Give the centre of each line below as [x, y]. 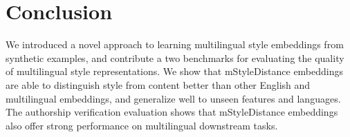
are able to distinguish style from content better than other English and [158, 84]
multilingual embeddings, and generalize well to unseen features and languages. [173, 98]
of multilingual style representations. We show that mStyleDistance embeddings [175, 71]
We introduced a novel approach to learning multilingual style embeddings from [175, 44]
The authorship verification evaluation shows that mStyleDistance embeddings [172, 112]
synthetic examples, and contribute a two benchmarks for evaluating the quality [175, 57]
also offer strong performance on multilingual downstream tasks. [142, 125]
